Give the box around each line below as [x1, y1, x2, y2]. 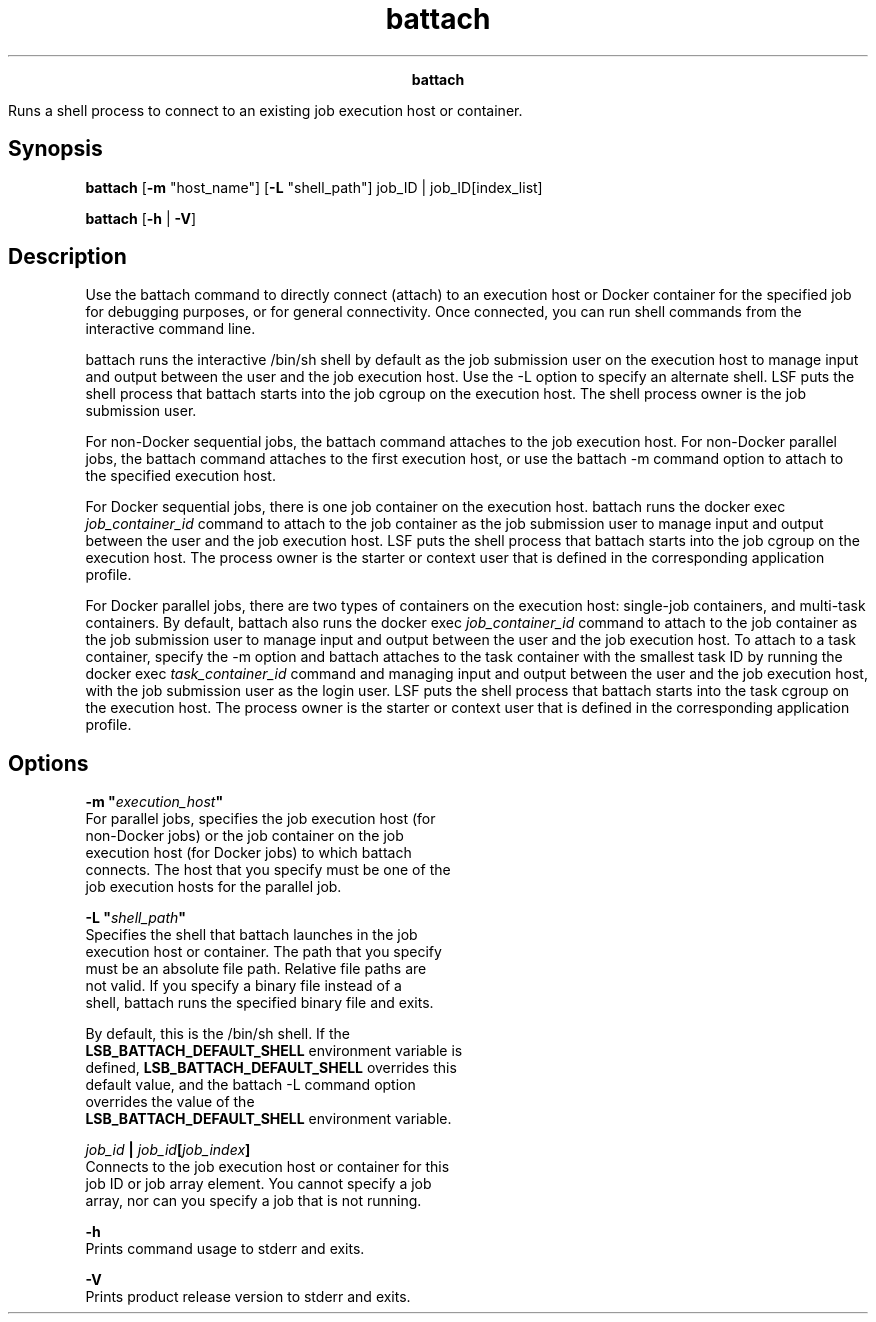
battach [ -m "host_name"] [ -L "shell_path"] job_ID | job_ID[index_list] [85, 178, 543, 196]
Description [8, 244, 127, 270]
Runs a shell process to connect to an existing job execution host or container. [8, 101, 523, 119]
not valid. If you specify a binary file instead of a [85, 977, 402, 995]
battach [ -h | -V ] [85, 209, 197, 227]
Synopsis [8, 136, 103, 162]
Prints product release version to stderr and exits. [85, 1288, 411, 1306]
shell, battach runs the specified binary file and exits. [85, 994, 434, 1012]
